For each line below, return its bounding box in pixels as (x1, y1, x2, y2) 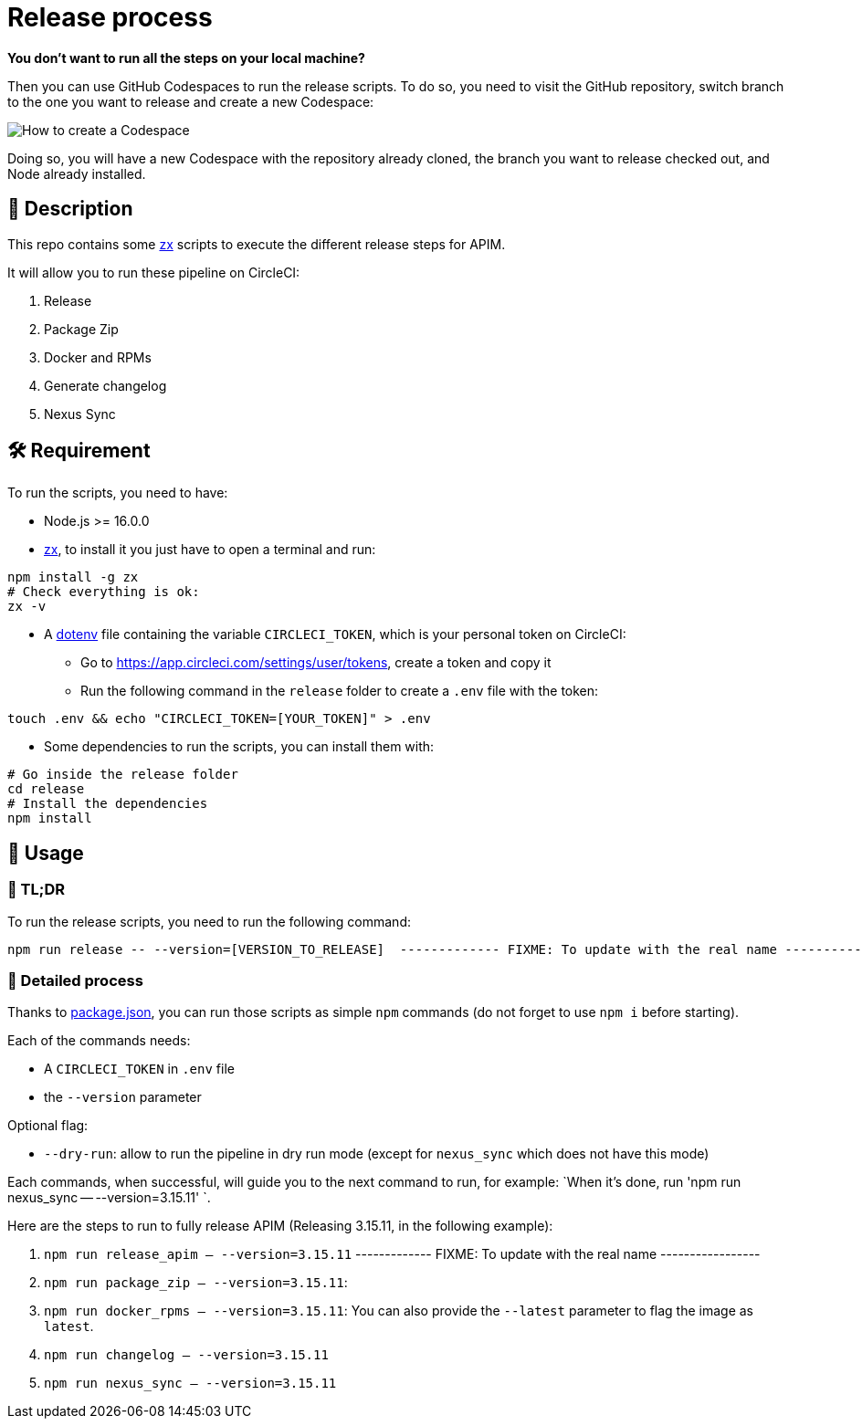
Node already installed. (7, 165, 146, 182)
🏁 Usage (7, 841, 84, 865)
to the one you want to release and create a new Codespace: (7, 93, 374, 110)
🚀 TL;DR (7, 880, 65, 899)
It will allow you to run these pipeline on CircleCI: (7, 264, 300, 280)
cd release (7, 781, 85, 797)
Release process (7, 2, 213, 33)
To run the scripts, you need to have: (7, 485, 228, 501)
